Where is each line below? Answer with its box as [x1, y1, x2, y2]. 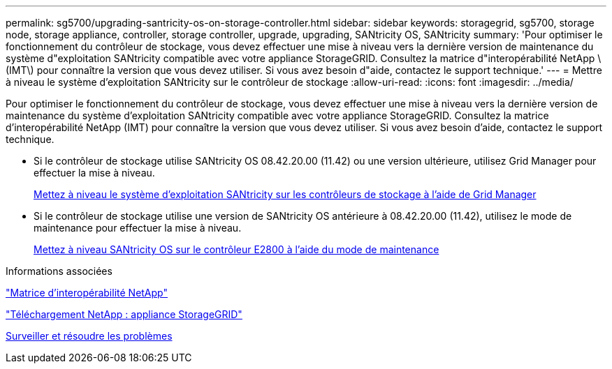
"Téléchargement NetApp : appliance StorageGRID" [6, 308, 242, 320]
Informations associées [6, 265, 112, 277]
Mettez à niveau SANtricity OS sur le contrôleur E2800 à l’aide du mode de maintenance [34, 243, 439, 255]
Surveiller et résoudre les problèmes [6, 330, 173, 342]
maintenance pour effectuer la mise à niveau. [34, 222, 242, 234]
